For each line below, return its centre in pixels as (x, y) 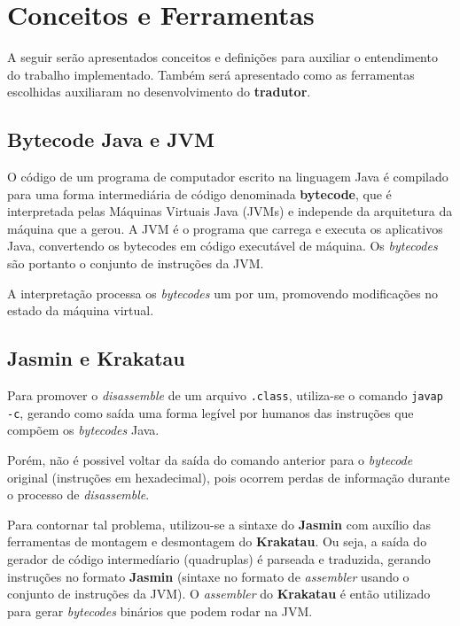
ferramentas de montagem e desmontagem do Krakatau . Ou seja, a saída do (217, 541)
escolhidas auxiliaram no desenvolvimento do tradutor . (159, 92)
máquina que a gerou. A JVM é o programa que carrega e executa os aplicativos (225, 228)
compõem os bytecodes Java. (83, 430)
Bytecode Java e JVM (111, 139)
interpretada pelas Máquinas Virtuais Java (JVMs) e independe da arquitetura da (230, 211)
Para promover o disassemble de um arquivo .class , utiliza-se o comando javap (225, 395)
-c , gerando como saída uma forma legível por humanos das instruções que (211, 412)
